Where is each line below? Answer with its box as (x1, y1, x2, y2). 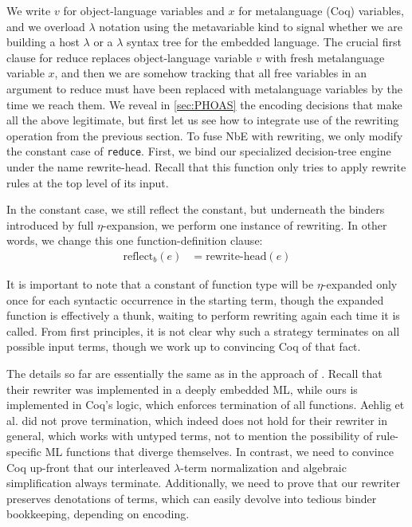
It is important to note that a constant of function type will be (6, 276, 314, 292)
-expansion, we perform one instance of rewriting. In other (102, 216, 387, 233)
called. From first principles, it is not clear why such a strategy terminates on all (6, 322, 400, 339)
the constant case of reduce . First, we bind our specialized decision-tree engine (6, 143, 391, 159)
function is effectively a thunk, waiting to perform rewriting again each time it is (6, 307, 400, 324)
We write (6, 2, 51, 18)
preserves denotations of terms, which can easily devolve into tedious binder (6, 490, 377, 506)
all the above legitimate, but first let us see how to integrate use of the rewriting (6, 112, 399, 128)
